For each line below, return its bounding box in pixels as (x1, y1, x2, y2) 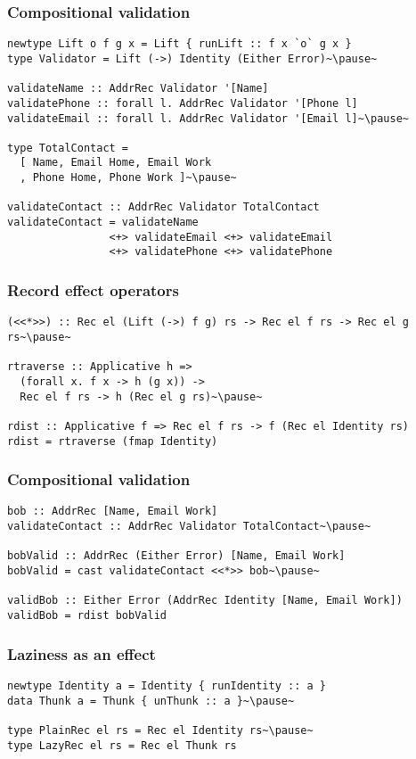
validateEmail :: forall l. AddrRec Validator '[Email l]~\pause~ (7, 111, 410, 125)
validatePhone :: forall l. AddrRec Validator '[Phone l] (7, 96, 358, 110)
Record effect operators (7, 278, 179, 301)
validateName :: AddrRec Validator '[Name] (7, 82, 269, 95)
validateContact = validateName (7, 216, 199, 229)
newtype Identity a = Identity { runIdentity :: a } (7, 679, 326, 692)
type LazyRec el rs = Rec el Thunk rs (7, 738, 237, 752)
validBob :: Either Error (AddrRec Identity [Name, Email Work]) (7, 594, 403, 607)
